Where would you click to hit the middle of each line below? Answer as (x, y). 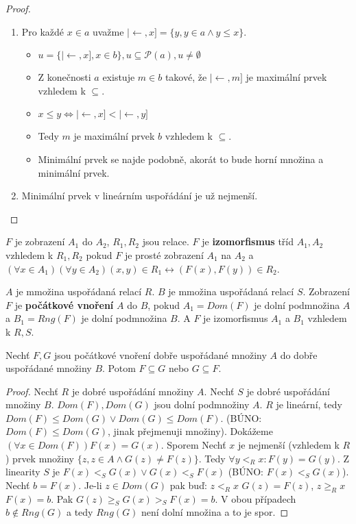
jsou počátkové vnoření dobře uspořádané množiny (160, 354)
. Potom (119, 368)
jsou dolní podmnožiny (202, 404)
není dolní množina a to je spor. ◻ (215, 512)
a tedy (80, 512)
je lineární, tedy (309, 404)
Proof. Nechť (32, 391)
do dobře (299, 354)
